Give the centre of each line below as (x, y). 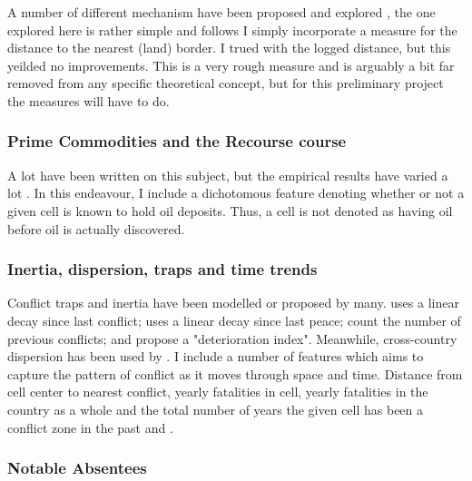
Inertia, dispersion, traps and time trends (162, 269)
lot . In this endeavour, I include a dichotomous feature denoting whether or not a (236, 193)
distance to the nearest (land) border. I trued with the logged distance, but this (229, 48)
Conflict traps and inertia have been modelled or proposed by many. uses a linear (233, 303)
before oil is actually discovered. (96, 228)
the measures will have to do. (88, 100)
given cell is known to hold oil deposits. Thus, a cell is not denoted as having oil (230, 210)
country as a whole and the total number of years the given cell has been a (216, 409)
